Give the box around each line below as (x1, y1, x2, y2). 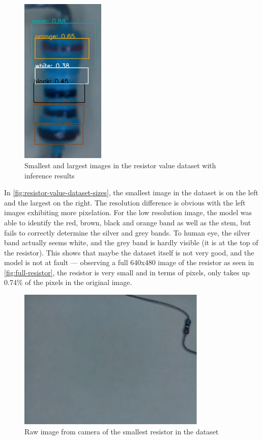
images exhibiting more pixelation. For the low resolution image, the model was (4, 207, 252, 218)
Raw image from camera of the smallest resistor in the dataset (24, 426, 219, 437)
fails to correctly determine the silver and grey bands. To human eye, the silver (4, 227, 250, 238)
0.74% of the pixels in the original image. (4, 277, 132, 288)
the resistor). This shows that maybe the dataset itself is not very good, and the (4, 247, 254, 257)
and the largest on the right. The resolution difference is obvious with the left (4, 197, 246, 208)
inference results (24, 170, 75, 180)
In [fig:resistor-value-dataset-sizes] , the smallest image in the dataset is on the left (4, 187, 258, 198)
